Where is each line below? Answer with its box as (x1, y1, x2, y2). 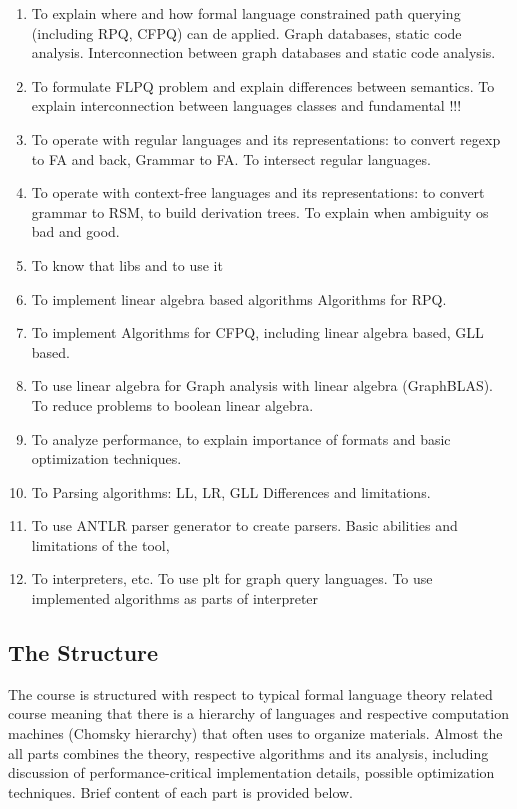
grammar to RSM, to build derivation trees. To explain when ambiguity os (31, 201, 489, 222)
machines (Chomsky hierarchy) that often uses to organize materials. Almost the (8, 723, 503, 744)
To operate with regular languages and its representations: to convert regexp (31, 128, 501, 149)
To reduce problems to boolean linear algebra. (31, 394, 314, 415)
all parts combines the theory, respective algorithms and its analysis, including (8, 742, 489, 763)
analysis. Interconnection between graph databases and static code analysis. (31, 42, 496, 63)
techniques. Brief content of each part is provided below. (8, 781, 354, 802)
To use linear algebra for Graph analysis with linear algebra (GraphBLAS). (31, 375, 493, 396)
